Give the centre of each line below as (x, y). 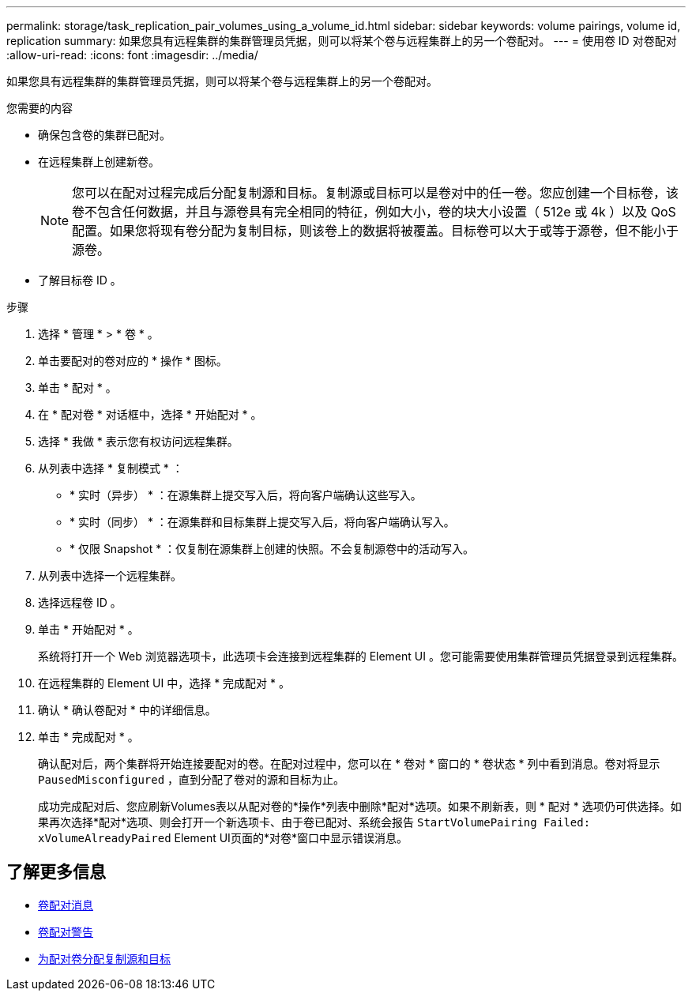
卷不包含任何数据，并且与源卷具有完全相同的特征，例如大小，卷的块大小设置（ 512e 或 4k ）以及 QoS (374, 212)
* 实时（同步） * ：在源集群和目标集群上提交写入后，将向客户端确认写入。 (262, 522)
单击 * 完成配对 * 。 (88, 737)
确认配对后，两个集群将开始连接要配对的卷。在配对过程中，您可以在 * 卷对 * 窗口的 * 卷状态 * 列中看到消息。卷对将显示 (349, 764)
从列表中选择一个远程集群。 (110, 576)
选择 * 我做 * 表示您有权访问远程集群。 (138, 441)
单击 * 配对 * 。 (77, 388)
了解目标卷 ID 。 (80, 280)
